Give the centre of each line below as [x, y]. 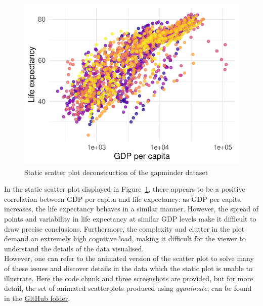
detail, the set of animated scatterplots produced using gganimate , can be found [128, 288]
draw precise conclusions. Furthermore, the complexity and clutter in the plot [124, 228]
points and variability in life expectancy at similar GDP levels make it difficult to [130, 218]
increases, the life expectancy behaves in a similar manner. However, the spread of [131, 209]
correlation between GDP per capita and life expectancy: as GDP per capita [123, 199]
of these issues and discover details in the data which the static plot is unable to [128, 268]
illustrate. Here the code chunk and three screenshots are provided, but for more [129, 278]
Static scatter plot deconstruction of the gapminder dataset [116, 172]
